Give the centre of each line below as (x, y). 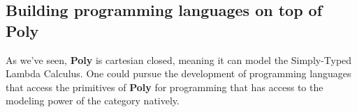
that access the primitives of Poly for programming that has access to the (165, 87)
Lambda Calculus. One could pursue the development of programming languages (178, 73)
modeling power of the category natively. (93, 101)
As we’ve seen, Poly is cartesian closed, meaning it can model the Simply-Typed (179, 59)
